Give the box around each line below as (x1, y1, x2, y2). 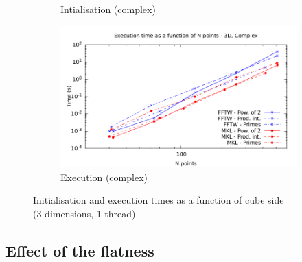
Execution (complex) (60, 169, 148, 184)
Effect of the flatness (5, 239, 154, 261)
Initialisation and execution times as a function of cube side (33, 193, 284, 207)
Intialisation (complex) (60, 2, 156, 16)
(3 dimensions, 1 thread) (33, 206, 136, 220)
